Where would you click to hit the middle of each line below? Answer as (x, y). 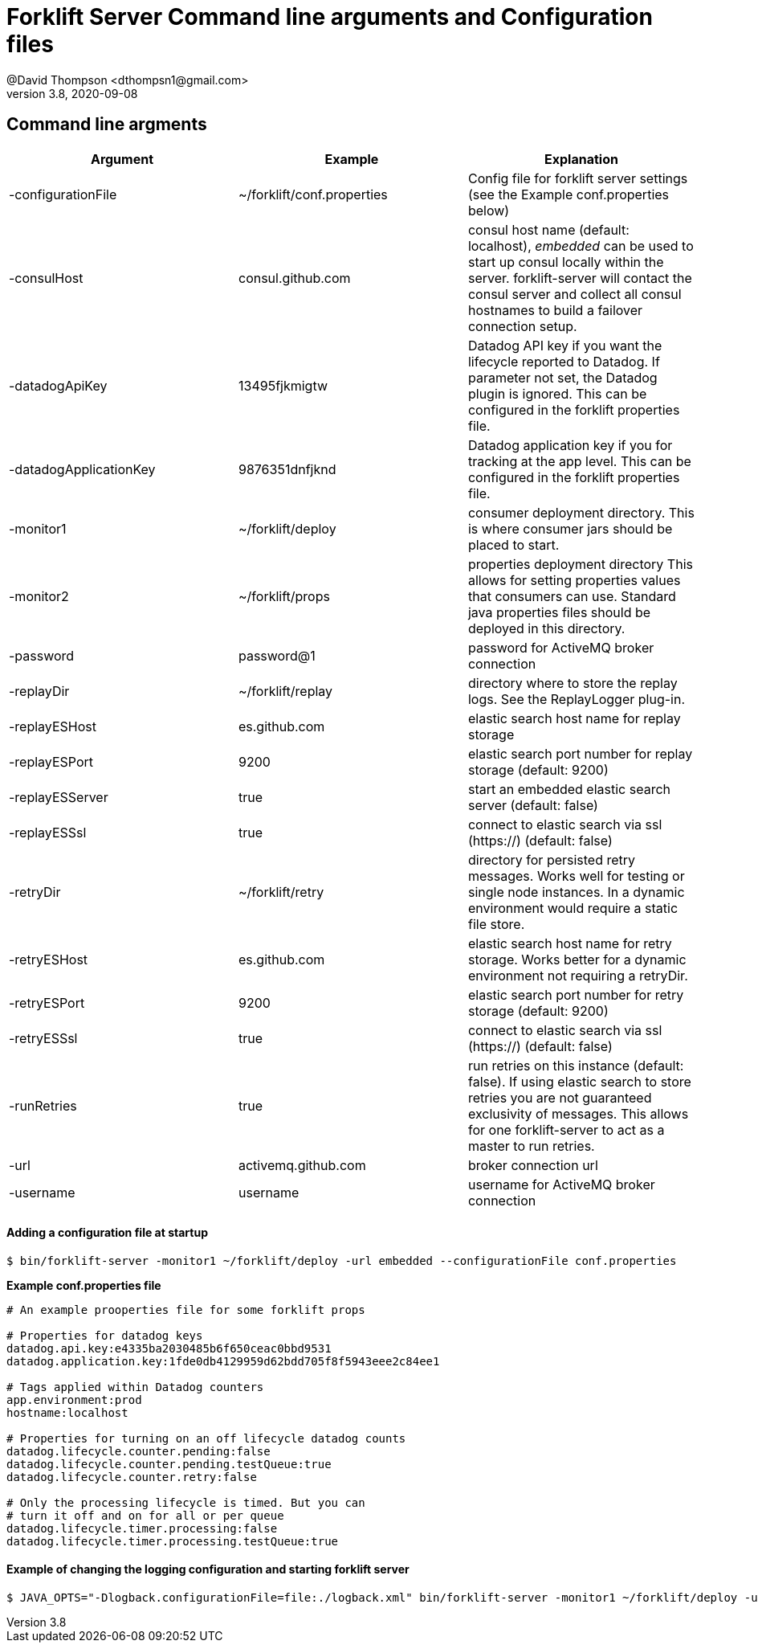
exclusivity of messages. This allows (578, 1113)
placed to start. (513, 544)
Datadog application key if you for (570, 445)
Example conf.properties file (84, 1285)
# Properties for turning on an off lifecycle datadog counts (206, 1438)
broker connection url (533, 1165)
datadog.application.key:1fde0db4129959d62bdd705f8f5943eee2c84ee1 (223, 1361)
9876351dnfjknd (287, 469)
